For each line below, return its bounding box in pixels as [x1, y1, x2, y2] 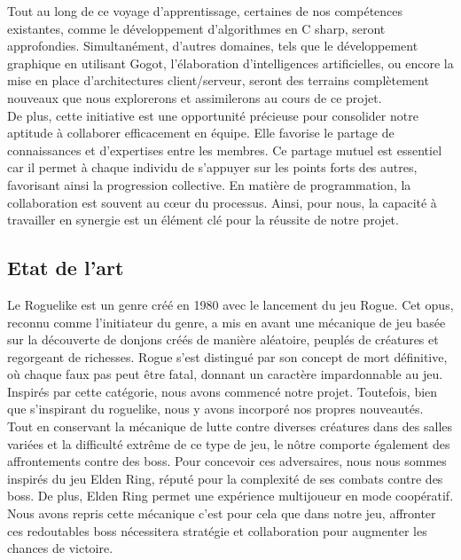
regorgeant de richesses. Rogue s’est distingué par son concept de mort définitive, [7, 347, 448, 366]
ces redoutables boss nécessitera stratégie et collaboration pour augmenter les [7, 521, 427, 540]
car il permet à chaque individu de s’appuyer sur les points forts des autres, [7, 158, 418, 177]
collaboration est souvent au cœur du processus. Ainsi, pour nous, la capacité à [7, 193, 437, 211]
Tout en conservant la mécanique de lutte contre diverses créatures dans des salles [7, 417, 453, 436]
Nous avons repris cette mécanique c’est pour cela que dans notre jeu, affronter [7, 504, 436, 523]
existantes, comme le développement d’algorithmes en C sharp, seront [7, 19, 386, 37]
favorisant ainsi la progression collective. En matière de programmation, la [7, 175, 411, 193]
